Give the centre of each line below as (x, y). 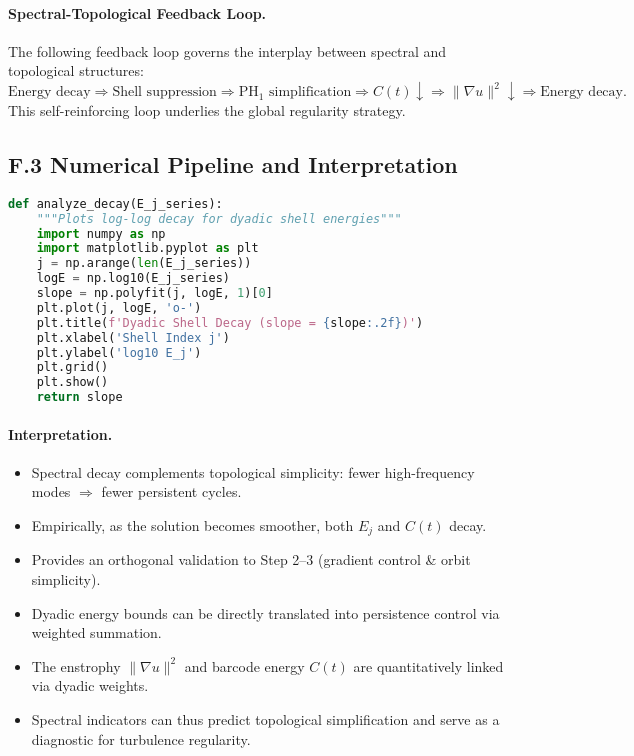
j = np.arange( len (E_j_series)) (144, 263)
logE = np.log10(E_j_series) (133, 278)
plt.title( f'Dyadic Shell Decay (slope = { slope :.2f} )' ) (230, 322)
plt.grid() (72, 367)
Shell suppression (164, 92)
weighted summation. (96, 632)
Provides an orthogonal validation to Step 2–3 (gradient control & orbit (251, 559)
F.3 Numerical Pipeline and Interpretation (233, 163)
